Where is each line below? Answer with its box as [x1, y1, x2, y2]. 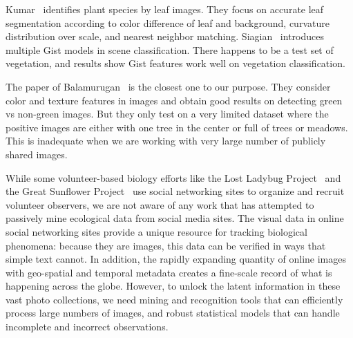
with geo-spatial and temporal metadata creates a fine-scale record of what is [6, 265, 332, 279]
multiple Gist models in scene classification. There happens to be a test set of [6, 42, 334, 57]
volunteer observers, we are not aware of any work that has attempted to [6, 197, 314, 212]
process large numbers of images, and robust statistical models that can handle [6, 306, 340, 320]
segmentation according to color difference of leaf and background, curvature [6, 15, 330, 30]
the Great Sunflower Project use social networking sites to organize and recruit [6, 184, 345, 198]
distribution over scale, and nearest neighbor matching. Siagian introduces [6, 29, 324, 44]
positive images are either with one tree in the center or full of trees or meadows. [6, 120, 348, 134]
